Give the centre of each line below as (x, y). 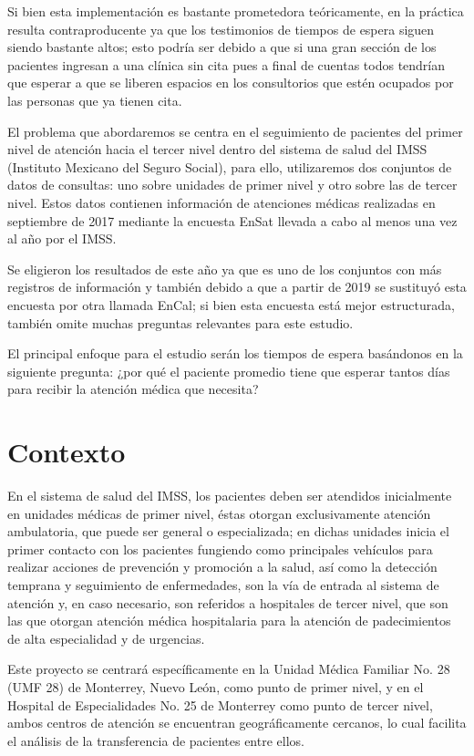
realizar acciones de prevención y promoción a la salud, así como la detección (222, 567)
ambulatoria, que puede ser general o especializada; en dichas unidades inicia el (228, 531)
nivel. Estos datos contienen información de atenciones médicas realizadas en (222, 202)
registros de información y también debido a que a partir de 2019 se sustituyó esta (237, 287)
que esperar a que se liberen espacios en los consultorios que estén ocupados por (231, 83)
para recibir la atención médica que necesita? (133, 389)
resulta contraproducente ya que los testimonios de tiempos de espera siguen (221, 29)
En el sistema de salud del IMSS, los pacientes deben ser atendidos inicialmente (230, 495)
